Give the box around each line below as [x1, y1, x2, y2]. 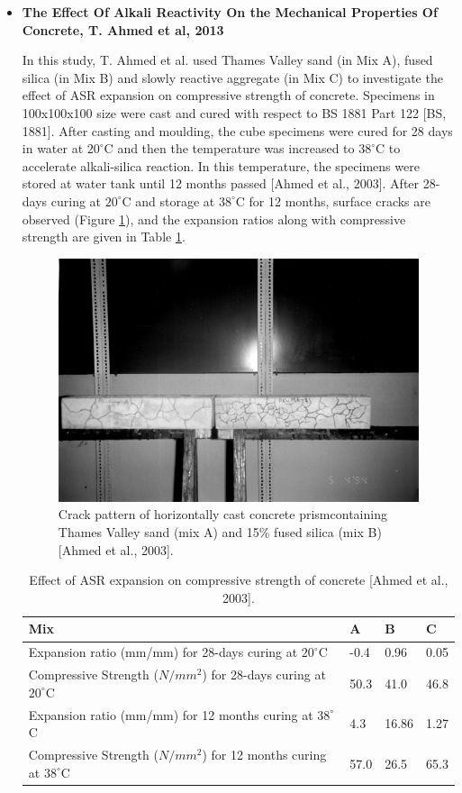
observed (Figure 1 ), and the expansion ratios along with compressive [22, 209, 406, 228]
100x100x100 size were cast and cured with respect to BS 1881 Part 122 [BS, [22, 103, 447, 122]
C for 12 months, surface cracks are [235, 191, 430, 210]
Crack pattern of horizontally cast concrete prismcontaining [58, 505, 387, 524]
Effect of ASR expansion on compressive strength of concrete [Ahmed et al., [29, 570, 448, 589]
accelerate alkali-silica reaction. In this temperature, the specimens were [22, 156, 420, 175]
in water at [22, 139, 84, 158]
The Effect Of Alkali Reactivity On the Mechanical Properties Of [22, 3, 438, 21]
